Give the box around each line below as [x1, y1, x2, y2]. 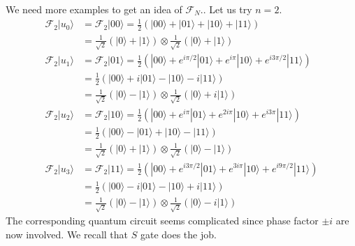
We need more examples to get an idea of [6, 2, 182, 16]
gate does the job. [140, 226, 217, 241]
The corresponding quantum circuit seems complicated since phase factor [6, 213, 319, 228]
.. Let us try [200, 2, 252, 16]
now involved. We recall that [6, 226, 129, 241]
